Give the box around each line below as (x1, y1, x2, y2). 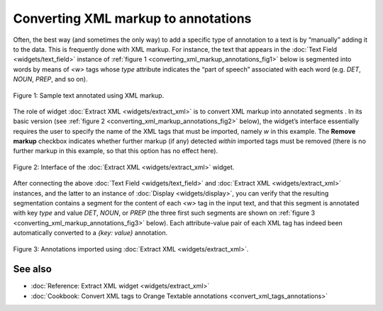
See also (13, 263, 52, 276)
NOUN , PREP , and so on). (13, 75, 88, 84)
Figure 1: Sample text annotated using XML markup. (13, 91, 165, 99)
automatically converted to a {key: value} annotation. (13, 229, 168, 237)
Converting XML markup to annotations (13, 11, 252, 26)
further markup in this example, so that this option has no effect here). (13, 147, 218, 155)
